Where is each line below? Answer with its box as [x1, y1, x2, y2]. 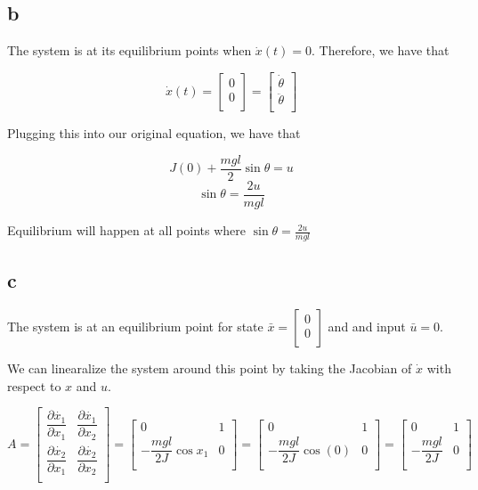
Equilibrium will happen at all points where [7, 221, 246, 240]
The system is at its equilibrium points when [7, 41, 252, 60]
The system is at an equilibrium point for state [7, 317, 263, 336]
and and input [328, 317, 406, 336]
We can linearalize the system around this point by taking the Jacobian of [7, 359, 412, 378]
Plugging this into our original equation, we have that [7, 124, 301, 143]
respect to [7, 376, 61, 395]
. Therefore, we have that [312, 41, 450, 60]
